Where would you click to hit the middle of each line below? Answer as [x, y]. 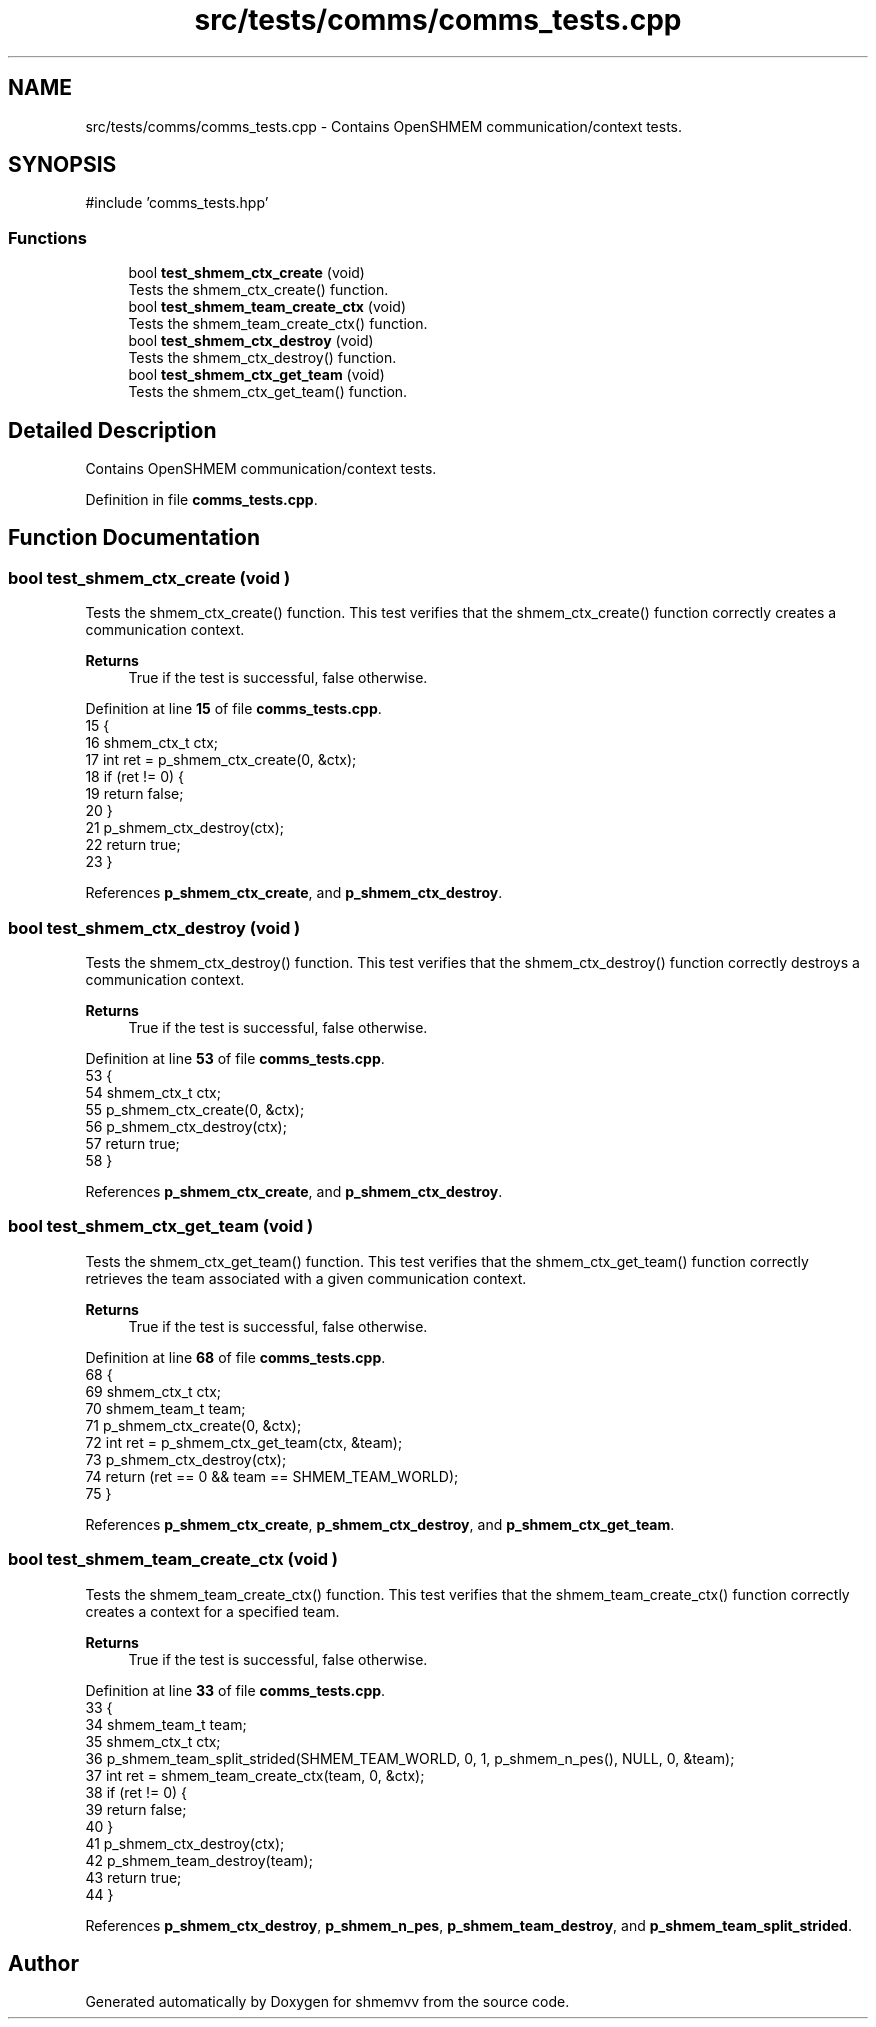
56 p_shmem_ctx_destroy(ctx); [186, 1126]
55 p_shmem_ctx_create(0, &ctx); [195, 1109]
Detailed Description [112, 430]
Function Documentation [134, 538]
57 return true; [132, 1143]
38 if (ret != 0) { [136, 1792]
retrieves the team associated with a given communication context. [306, 1278]
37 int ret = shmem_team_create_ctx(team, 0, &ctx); [255, 1775]
